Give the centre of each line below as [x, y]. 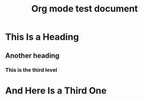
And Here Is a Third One [56, 90]
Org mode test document [85, 9]
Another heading [32, 56]
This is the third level [31, 70]
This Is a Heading [42, 37]
